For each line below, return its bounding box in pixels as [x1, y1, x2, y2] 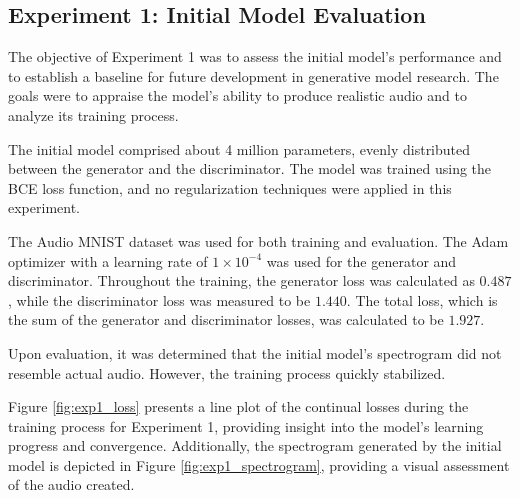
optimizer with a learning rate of [8, 250, 208, 271]
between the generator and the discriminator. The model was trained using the [8, 158, 492, 179]
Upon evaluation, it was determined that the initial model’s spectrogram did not [8, 342, 502, 363]
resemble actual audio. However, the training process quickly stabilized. [8, 362, 446, 383]
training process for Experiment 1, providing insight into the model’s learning [8, 415, 484, 436]
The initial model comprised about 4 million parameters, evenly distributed [8, 138, 471, 159]
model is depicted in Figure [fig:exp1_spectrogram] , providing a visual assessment [8, 454, 510, 475]
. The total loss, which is [346, 289, 498, 310]
